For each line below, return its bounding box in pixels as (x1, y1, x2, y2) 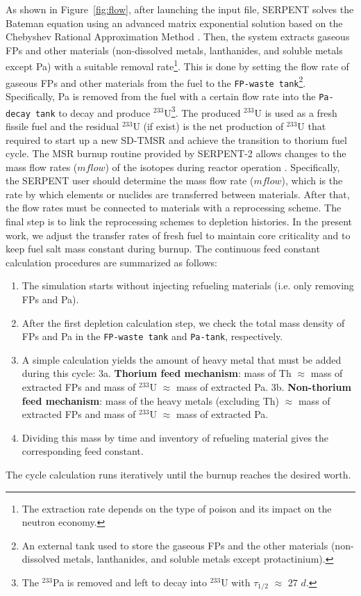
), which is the (281, 173, 343, 188)
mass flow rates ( (6, 159, 78, 174)
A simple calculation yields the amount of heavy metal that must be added (22, 352, 342, 367)
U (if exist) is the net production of (133, 118, 284, 133)
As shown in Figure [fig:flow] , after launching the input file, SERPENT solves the (6, 2, 354, 16)
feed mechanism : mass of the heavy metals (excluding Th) (22, 393, 280, 408)
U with (221, 575, 251, 589)
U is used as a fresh (254, 105, 337, 120)
